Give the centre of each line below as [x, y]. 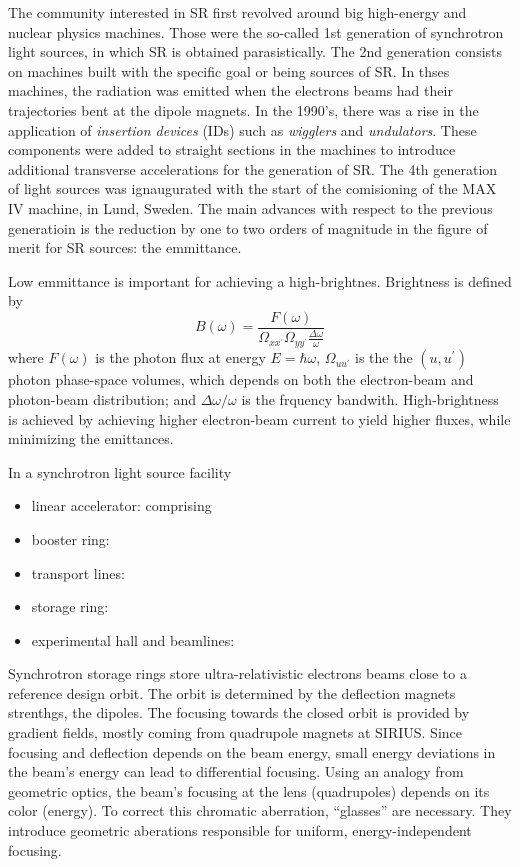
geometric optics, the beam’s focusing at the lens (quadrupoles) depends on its [249, 790]
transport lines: [78, 572]
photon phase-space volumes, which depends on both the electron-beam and [241, 379]
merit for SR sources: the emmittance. [125, 247]
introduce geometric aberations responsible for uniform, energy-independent [240, 830]
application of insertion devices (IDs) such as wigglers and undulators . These [242, 129]
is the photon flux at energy [180, 357]
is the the [384, 357]
